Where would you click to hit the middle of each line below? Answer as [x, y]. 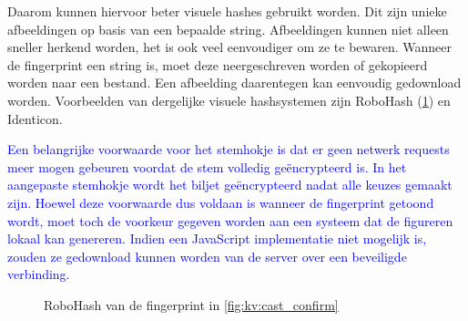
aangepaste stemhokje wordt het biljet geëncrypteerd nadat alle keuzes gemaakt [230, 185]
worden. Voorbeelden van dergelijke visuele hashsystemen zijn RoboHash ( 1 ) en [229, 100]
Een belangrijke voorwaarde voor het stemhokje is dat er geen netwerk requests [229, 149]
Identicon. [35, 118]
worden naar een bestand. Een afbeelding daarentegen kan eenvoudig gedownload [234, 83]
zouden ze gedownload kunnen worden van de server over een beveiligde [207, 256]
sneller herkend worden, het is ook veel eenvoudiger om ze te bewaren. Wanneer [230, 47]
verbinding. [39, 274]
